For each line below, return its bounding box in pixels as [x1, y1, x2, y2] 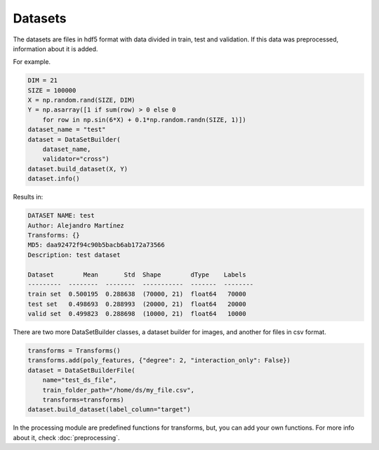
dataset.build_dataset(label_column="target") [27, 406, 191, 413]
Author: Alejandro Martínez [27, 221, 124, 230]
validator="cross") [42, 155, 110, 163]
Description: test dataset [27, 251, 121, 259]
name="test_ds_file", [42, 376, 117, 384]
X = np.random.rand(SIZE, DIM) [27, 96, 136, 105]
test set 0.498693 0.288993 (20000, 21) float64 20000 [27, 300, 246, 308]
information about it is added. [13, 44, 98, 53]
